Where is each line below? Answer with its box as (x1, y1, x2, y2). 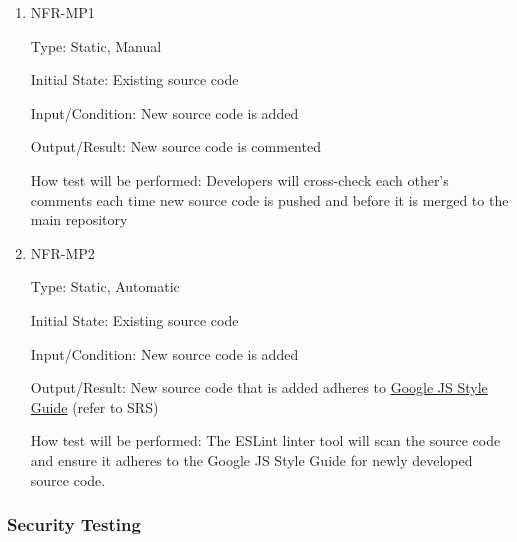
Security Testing (7, 512, 141, 537)
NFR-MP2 (30, 242, 95, 263)
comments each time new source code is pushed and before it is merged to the (30, 189, 509, 210)
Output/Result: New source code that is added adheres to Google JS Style (30, 377, 488, 398)
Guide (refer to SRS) (30, 396, 159, 417)
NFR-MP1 (30, 2, 95, 22)
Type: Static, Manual (30, 35, 162, 56)
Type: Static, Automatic (30, 276, 180, 297)
